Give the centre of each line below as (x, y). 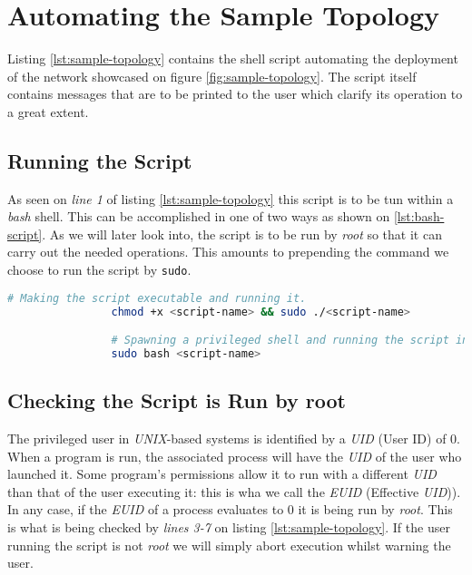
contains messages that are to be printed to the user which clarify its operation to (235, 94)
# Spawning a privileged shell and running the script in (290, 341)
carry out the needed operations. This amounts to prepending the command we (228, 252)
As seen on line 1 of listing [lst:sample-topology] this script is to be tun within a (231, 198)
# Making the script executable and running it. (157, 298)
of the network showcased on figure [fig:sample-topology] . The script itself (212, 76)
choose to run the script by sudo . (99, 270)
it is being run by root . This (375, 509)
